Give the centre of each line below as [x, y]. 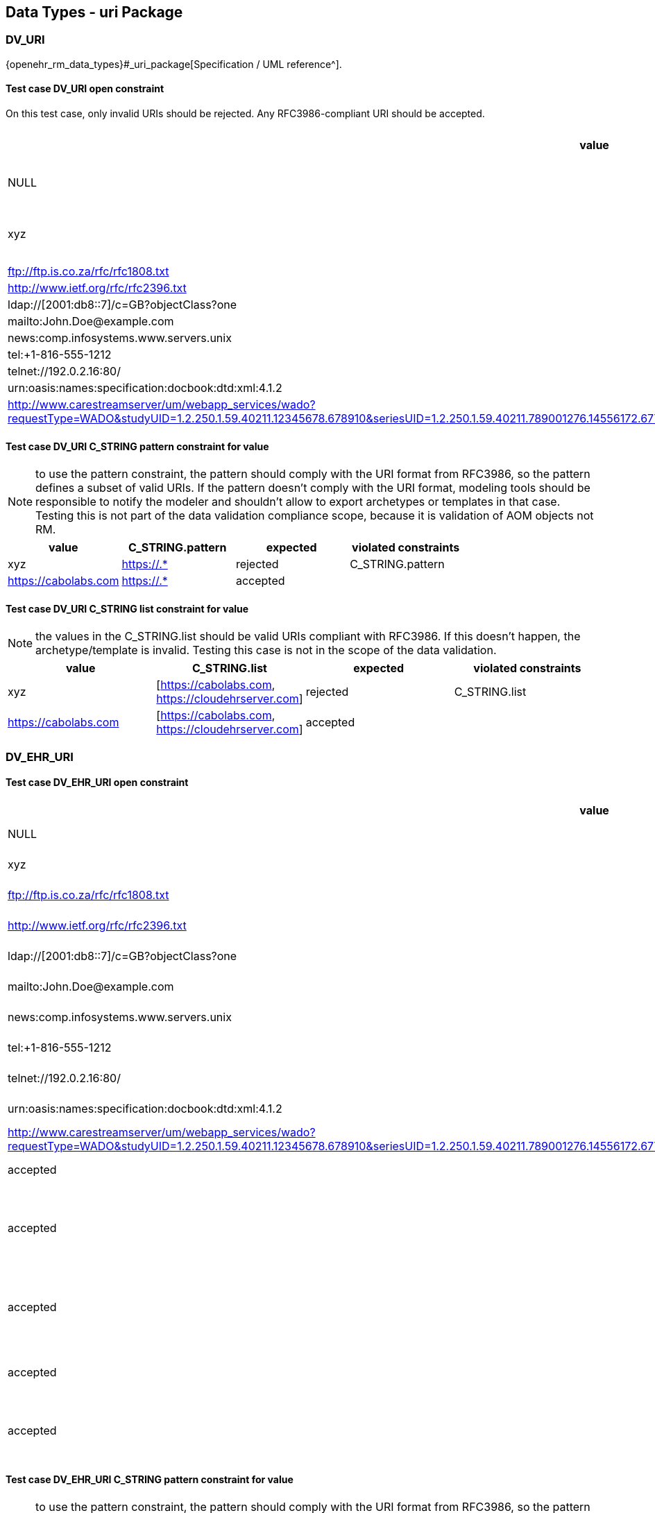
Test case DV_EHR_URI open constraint [97, 783]
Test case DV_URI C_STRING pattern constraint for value [137, 446]
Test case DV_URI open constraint [85, 89]
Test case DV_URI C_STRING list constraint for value [127, 608]
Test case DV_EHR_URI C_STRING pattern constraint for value [150, 1479]
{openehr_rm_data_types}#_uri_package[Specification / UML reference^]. [174, 64]
